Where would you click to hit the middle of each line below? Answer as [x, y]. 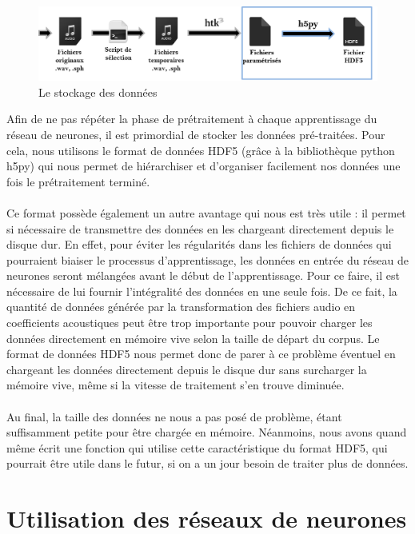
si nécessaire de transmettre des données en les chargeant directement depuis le [200, 228]
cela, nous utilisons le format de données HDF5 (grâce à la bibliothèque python [201, 150]
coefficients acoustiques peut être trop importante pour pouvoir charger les [190, 323]
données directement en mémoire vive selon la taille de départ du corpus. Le [193, 338]
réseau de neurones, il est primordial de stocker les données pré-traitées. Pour [196, 134]
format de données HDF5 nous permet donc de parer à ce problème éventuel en [201, 354]
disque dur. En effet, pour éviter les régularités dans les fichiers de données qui [199, 244]
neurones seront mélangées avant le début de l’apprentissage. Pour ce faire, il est [203, 275]
